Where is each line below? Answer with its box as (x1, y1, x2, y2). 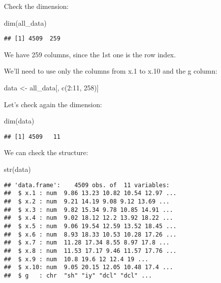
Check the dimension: (4, 1, 69, 11)
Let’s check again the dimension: (4, 99, 102, 109)
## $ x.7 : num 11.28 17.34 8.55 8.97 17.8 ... (4, 239, 170, 246)
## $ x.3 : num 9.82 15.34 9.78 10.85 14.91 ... (4, 206, 173, 213)
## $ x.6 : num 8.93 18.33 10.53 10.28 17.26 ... (4, 231, 177, 238)
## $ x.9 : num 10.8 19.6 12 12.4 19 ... (4, 255, 149, 263)
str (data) (4, 164, 31, 174)
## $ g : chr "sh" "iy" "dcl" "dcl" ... (4, 272, 152, 279)
